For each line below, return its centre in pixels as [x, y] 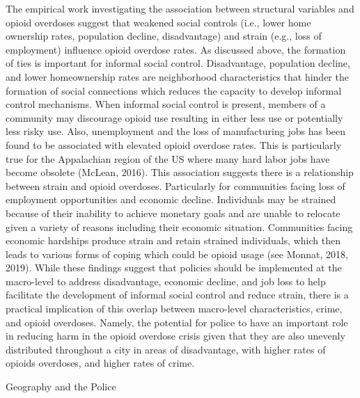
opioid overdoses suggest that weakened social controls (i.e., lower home [158, 22]
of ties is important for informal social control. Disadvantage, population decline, [178, 63]
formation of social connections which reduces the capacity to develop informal [174, 90]
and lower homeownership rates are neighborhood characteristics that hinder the [177, 76]
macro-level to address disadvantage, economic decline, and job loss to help [166, 281]
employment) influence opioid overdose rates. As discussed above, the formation [176, 49]
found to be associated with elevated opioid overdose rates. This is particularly [174, 144]
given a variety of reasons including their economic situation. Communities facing [179, 226]
